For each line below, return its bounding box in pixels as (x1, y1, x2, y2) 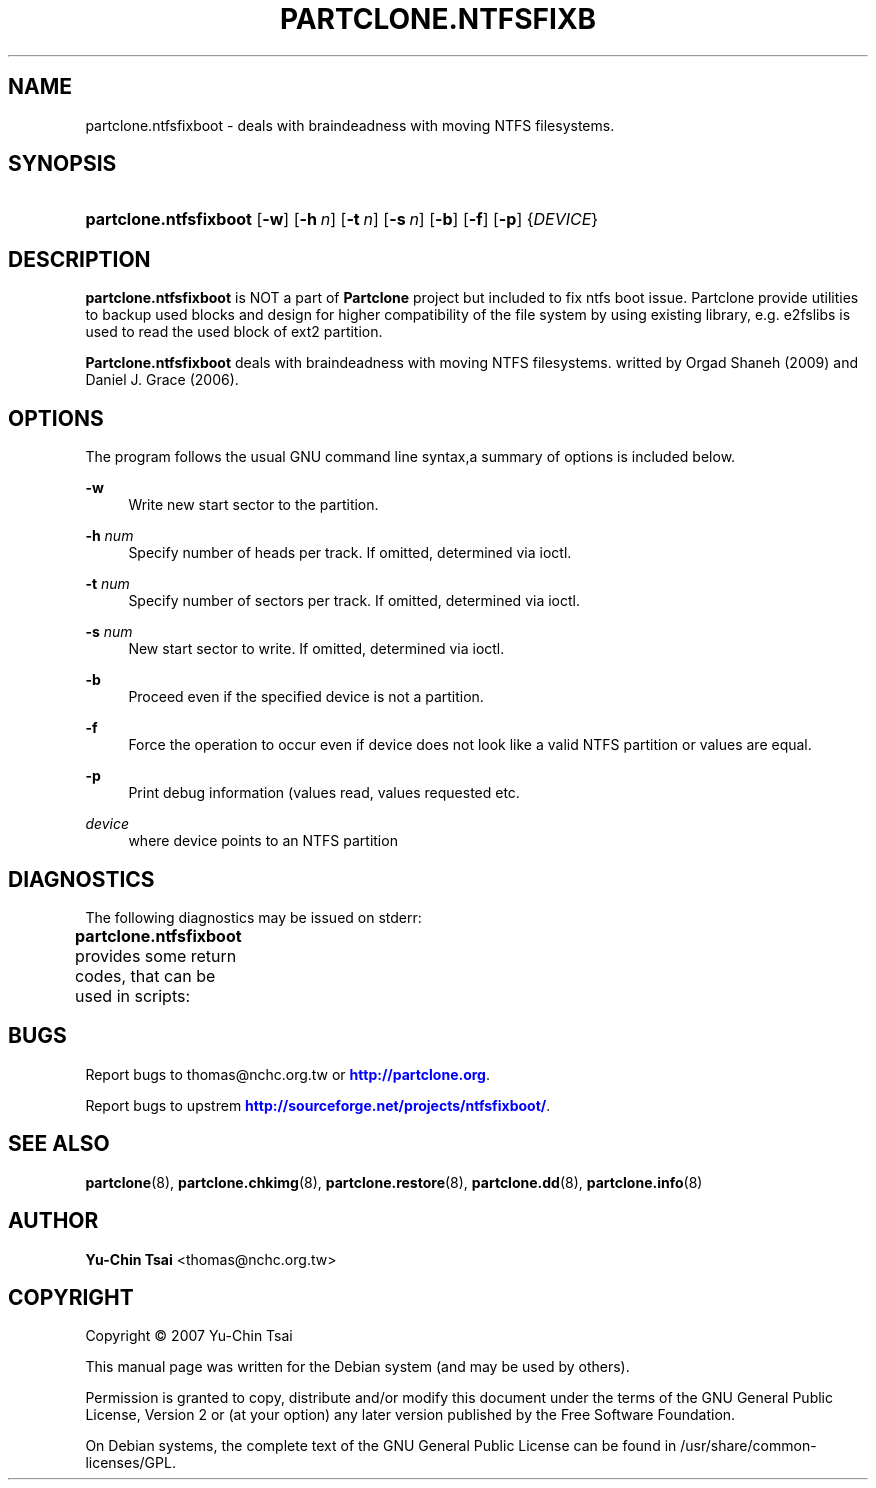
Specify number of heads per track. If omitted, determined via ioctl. (128, 544, 572, 562)
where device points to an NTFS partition (128, 832, 398, 850)
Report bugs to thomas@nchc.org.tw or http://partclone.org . (85, 1065, 491, 1083)
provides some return (75, 945, 237, 966)
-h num (85, 527, 134, 545)
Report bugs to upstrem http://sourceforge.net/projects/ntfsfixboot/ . (85, 1096, 551, 1114)
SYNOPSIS (8, 151, 117, 177)
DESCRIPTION (8, 246, 151, 272)
